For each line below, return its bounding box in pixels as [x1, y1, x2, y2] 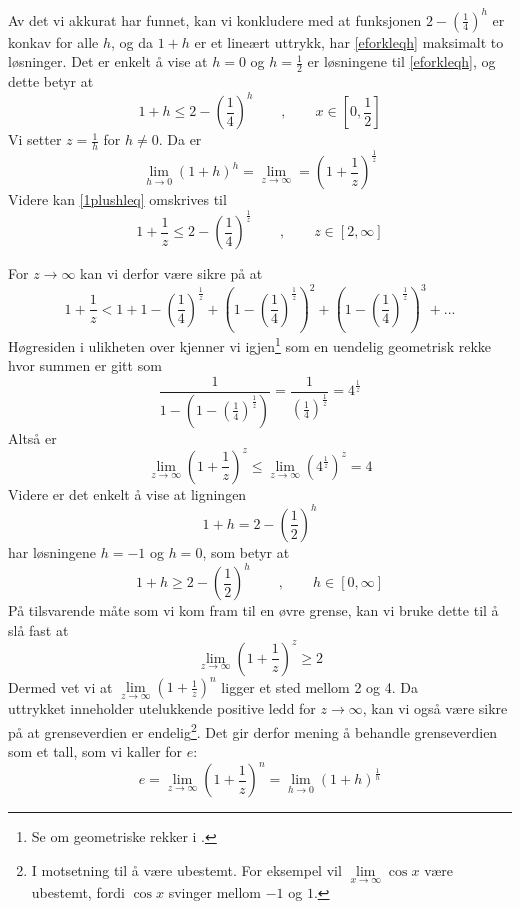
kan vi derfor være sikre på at [80, 263, 263, 284]
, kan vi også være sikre [362, 698, 508, 719]
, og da [111, 31, 154, 52]
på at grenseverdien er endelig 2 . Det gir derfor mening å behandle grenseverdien [8, 719, 498, 742]
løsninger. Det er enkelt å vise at [8, 51, 208, 72]
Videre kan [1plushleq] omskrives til [8, 189, 227, 210]
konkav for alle [8, 31, 99, 52]
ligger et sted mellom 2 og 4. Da [221, 676, 419, 697]
